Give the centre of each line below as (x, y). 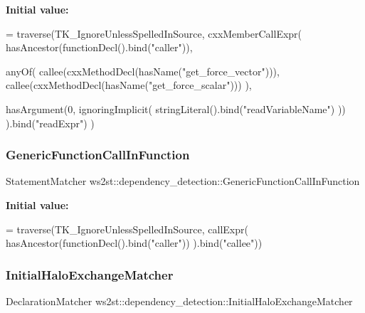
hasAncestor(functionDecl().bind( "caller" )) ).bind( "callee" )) (134, 243)
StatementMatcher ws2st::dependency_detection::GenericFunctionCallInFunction (183, 181)
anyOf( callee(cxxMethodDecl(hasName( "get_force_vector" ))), (143, 71)
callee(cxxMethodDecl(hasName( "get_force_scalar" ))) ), (129, 85)
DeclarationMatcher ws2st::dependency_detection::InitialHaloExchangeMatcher (179, 301)
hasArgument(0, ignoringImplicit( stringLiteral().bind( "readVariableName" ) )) (176, 108)
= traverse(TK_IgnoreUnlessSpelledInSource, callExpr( (127, 229)
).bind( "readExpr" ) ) (50, 123)
